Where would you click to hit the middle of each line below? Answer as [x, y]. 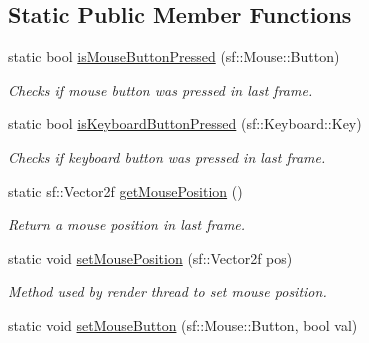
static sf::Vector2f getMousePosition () [125, 190]
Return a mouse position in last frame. [127, 224]
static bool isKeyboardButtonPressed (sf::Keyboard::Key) [185, 123]
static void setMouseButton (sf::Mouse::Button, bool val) [183, 324]
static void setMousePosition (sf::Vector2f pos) [150, 257]
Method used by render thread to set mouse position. [167, 291]
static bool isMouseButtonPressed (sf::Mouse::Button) [174, 56]
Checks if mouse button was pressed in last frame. [160, 89]
